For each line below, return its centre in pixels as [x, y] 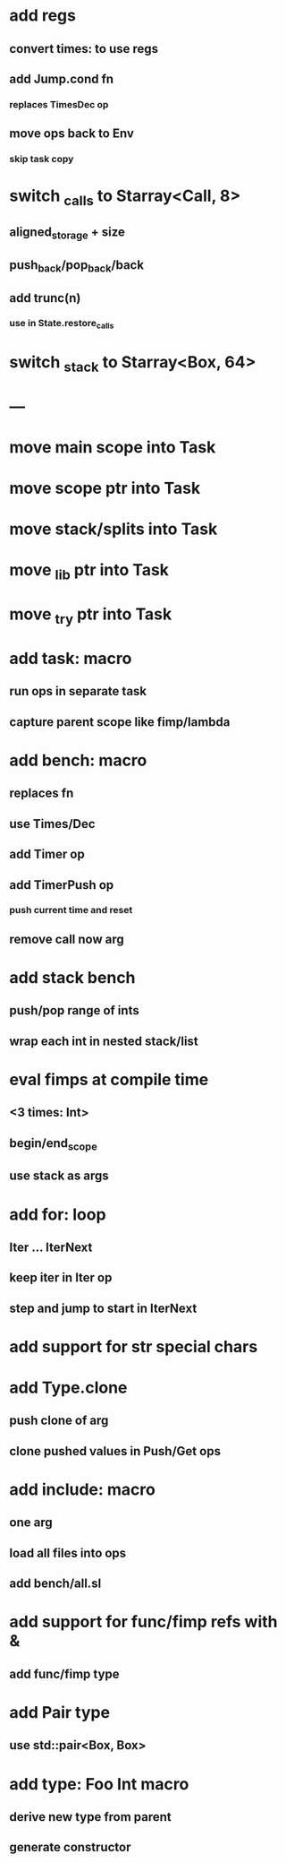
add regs [42, 16]
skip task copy [42, 160]
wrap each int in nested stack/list [104, 1041]
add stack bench [72, 978]
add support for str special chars [134, 1346]
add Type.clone [68, 1388]
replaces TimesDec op [59, 104]
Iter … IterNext [51, 1247]
